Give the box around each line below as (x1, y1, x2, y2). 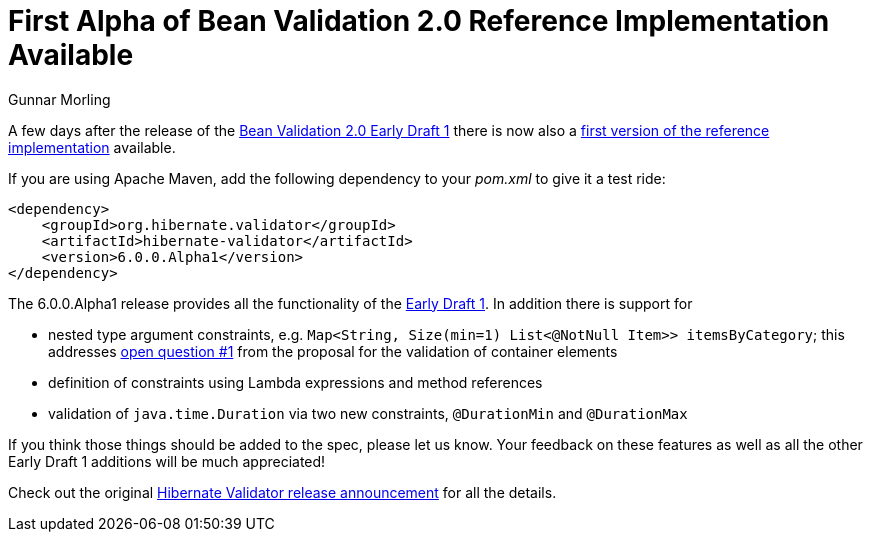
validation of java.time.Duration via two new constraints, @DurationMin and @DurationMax (48, 404, 688, 422)
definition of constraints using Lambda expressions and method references (48, 373, 543, 391)
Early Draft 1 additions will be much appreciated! (8, 452, 326, 470)
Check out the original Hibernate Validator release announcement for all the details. (8, 483, 557, 501)
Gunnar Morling (8, 90, 111, 108)
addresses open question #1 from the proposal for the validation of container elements (48, 342, 618, 360)
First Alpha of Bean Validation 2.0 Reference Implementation (8, 4, 830, 38)
